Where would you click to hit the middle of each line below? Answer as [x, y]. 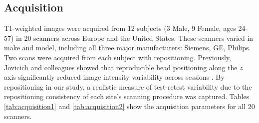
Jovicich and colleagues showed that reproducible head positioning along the [121, 67]
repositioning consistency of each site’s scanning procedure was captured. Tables [127, 96]
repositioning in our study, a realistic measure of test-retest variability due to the [128, 86]
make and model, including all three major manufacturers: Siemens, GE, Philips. [128, 48]
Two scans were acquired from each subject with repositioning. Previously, [118, 57]
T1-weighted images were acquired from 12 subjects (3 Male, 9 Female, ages [120, 28]
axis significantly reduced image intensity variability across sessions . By [114, 77]
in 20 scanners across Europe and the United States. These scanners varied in [135, 38]
